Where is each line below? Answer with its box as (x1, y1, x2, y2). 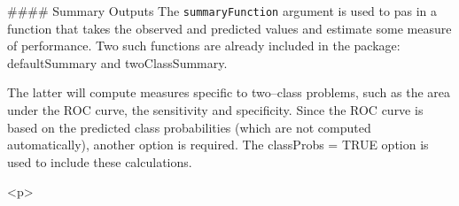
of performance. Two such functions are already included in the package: (7, 36, 401, 55)
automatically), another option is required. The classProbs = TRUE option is (7, 135, 429, 154)
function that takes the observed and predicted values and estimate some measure (7, 19, 452, 37)
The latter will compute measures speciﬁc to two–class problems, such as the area (7, 83, 451, 102)
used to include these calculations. (7, 152, 192, 171)
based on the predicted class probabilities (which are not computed (7, 118, 371, 136)
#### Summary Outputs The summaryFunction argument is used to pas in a (7, 2, 437, 19)
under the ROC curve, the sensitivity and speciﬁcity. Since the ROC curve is (7, 101, 424, 119)
